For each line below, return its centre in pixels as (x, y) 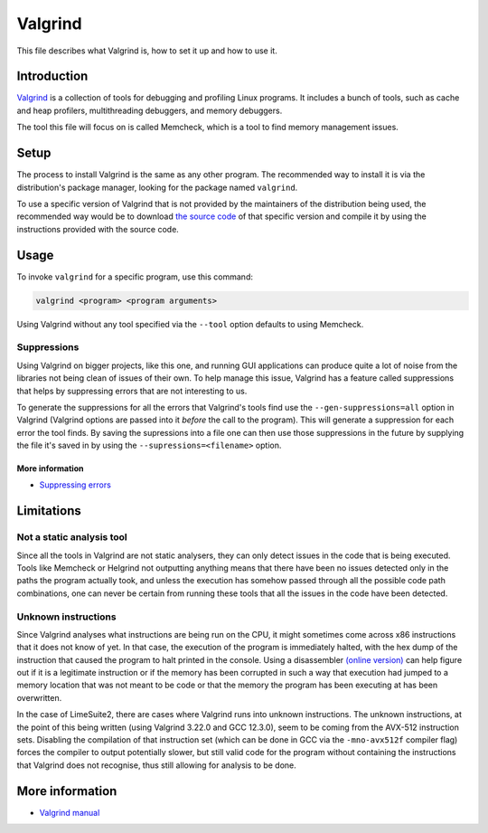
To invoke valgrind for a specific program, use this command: (135, 277)
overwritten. (39, 697)
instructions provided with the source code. (98, 229)
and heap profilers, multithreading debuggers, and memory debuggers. (150, 110)
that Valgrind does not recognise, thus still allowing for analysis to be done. (157, 765)
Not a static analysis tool (72, 537)
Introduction (52, 76)
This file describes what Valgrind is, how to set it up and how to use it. (147, 51)
